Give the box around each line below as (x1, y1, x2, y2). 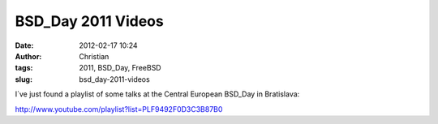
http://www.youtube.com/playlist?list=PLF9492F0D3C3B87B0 (15, 104, 223, 113)
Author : (15, 51, 42, 61)
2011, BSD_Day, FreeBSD (79, 63, 161, 73)
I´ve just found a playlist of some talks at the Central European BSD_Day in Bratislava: (15, 89, 300, 99)
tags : (15, 63, 33, 73)
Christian (79, 51, 109, 61)
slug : (15, 74, 32, 84)
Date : (15, 41, 34, 50)
